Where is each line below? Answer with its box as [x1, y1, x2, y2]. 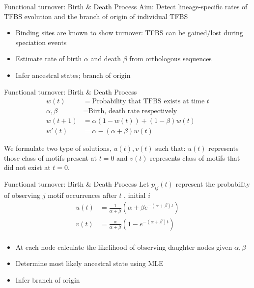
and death [90, 53, 121, 64]
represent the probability [175, 179, 250, 189]
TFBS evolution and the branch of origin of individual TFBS [4, 11, 188, 21]
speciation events [15, 37, 67, 47]
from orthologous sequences [129, 53, 212, 64]
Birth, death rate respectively [88, 108, 177, 115]
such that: [155, 143, 186, 153]
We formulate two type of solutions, [4, 143, 112, 153]
